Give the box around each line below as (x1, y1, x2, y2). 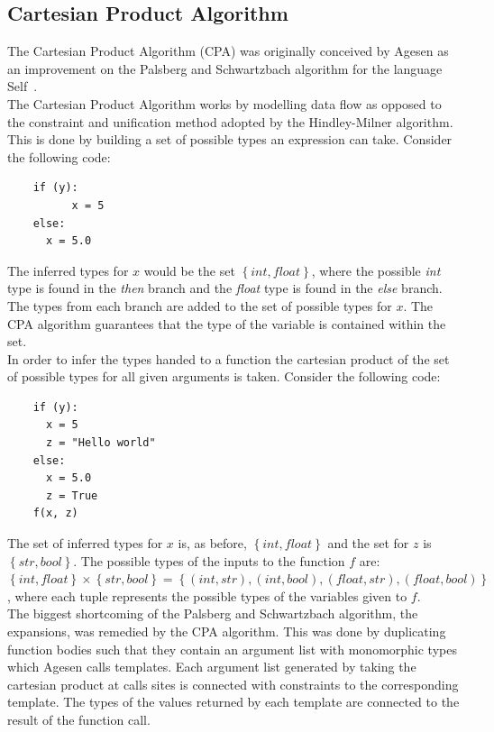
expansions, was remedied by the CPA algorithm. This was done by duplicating (7, 622, 446, 641)
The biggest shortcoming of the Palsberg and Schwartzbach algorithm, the (7, 604, 418, 623)
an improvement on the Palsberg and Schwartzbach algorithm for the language (7, 59, 443, 78)
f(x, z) (32, 507, 78, 520)
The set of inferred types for (7, 534, 163, 553)
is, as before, (178, 534, 247, 553)
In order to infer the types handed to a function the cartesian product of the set (7, 349, 450, 368)
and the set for (327, 534, 409, 553)
